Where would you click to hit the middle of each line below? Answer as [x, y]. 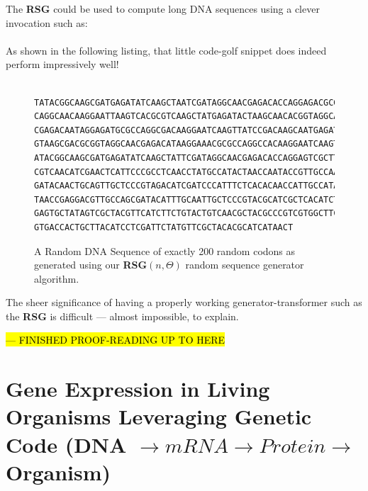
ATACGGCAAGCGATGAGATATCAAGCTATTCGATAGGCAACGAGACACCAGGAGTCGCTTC [189, 158]
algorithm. [57, 278]
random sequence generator [245, 265]
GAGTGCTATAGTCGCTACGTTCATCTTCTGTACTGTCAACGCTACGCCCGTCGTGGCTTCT [189, 214]
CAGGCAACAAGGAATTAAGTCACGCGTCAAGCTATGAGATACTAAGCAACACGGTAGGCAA [189, 117]
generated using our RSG [91, 265]
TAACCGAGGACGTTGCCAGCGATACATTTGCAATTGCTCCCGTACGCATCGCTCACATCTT [189, 199]
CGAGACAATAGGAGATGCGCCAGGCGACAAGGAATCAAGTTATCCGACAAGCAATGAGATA [189, 130]
